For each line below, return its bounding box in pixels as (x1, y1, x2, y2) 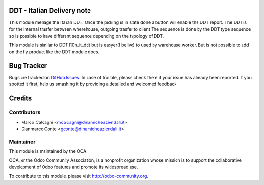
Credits (9, 94, 32, 103)
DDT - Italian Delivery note (9, 6, 91, 15)
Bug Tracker (9, 62, 47, 70)
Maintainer (9, 138, 36, 145)
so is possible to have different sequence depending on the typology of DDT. (9, 33, 164, 39)
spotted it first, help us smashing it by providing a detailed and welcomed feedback (9, 81, 177, 87)
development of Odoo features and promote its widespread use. (9, 164, 138, 170)
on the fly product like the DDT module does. (9, 49, 100, 55)
